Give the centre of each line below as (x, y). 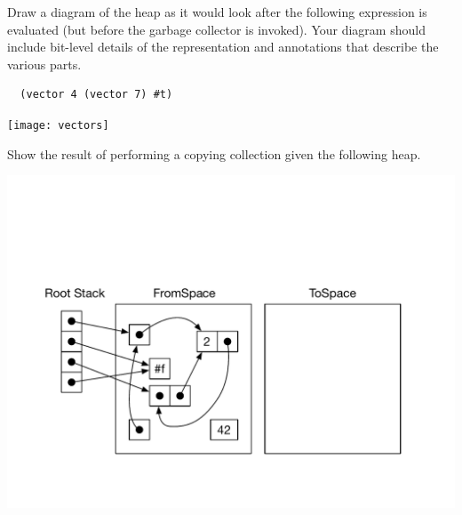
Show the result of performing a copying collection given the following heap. (214, 153)
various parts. (44, 64)
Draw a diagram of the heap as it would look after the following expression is (217, 12)
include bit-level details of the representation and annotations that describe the (223, 47)
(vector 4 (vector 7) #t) (96, 95)
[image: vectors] (58, 125)
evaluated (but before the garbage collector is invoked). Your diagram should (216, 29)
